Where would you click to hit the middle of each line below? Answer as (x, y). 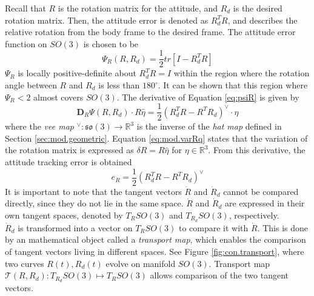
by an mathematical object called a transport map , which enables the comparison (155, 239)
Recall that (25, 8)
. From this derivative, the (257, 150)
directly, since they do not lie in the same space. (94, 203)
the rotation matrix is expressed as (69, 150)
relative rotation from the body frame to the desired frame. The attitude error (150, 32)
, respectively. (254, 215)
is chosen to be (111, 43)
